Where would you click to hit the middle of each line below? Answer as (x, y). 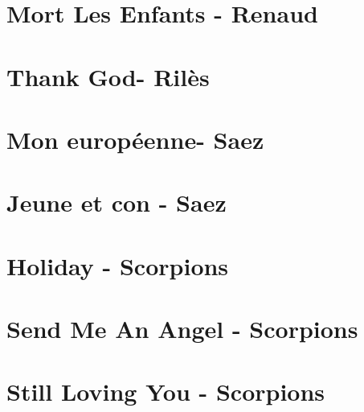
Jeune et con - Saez (117, 202)
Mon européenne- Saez (135, 139)
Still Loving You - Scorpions (166, 391)
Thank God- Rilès (108, 76)
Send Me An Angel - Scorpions (182, 329)
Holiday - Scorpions (118, 265)
